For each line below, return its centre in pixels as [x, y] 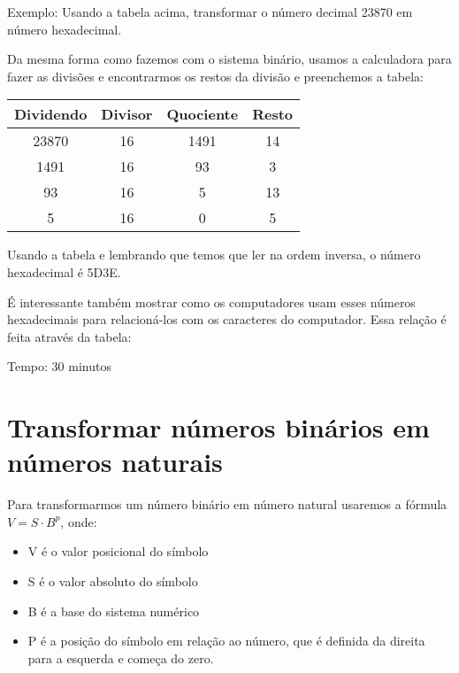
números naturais [115, 462]
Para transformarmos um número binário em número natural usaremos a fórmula [227, 504]
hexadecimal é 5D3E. [64, 271]
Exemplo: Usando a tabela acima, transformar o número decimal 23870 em [210, 12]
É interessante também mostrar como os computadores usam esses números [211, 302]
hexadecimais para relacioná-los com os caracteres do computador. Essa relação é [227, 319]
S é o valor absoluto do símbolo [113, 581]
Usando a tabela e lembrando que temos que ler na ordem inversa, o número [214, 255]
